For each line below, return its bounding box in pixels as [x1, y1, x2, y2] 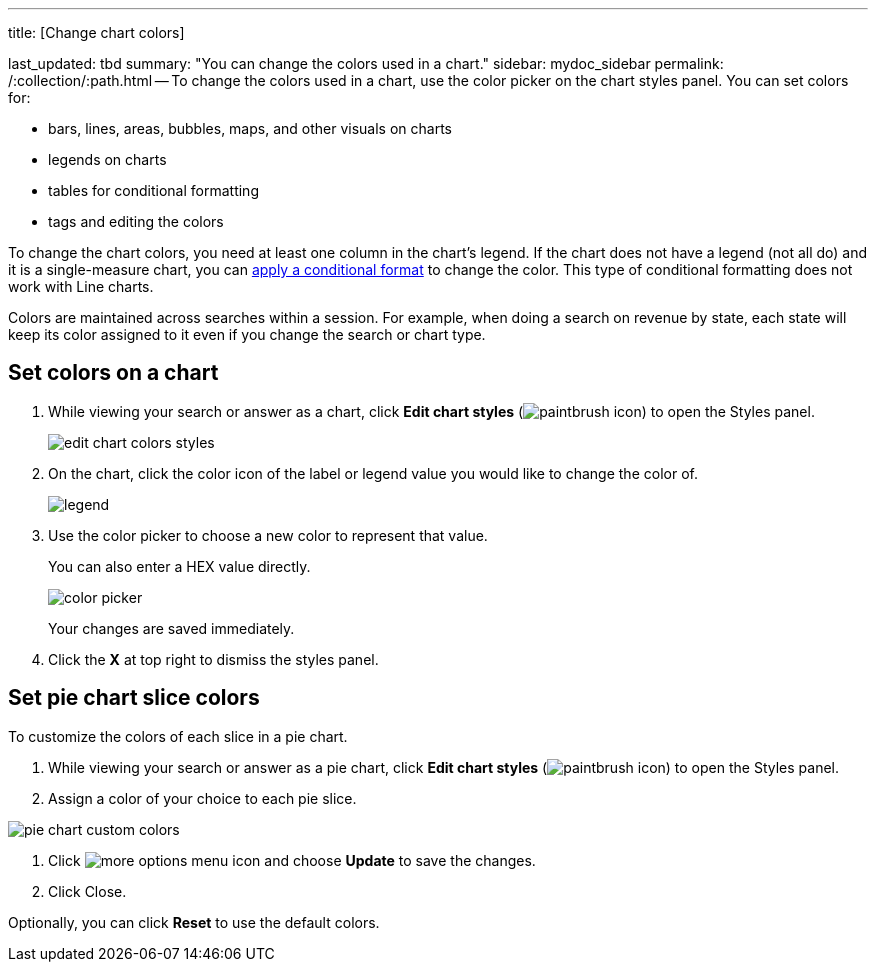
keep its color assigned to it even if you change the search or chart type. [8, 326, 486, 343]
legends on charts [48, 151, 167, 168]
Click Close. [48, 882, 127, 900]
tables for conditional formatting [48, 182, 259, 199]
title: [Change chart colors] [8, 24, 185, 41]
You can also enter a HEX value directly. [48, 557, 311, 575]
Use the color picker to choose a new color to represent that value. [48, 526, 488, 544]
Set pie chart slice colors [8, 685, 260, 711]
